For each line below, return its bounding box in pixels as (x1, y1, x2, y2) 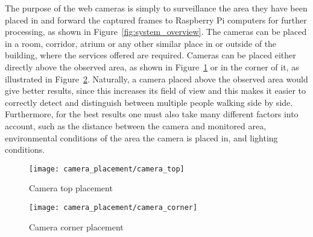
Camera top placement (29, 182, 113, 194)
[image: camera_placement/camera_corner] (29, 203, 198, 212)
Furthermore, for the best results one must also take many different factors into (5, 108, 299, 120)
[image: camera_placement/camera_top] (29, 164, 185, 173)
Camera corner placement (29, 220, 124, 233)
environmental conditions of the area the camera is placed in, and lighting (5, 131, 278, 144)
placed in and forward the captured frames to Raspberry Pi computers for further (5, 13, 307, 26)
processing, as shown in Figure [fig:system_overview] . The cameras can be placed (5, 25, 307, 38)
